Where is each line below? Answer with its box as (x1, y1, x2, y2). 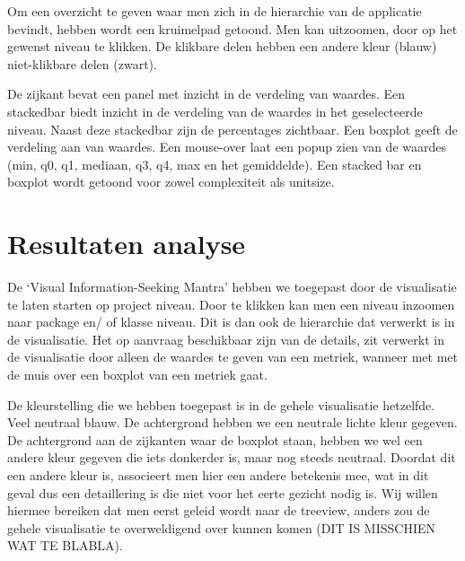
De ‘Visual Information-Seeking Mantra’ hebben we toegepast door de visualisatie (7, 277, 457, 296)
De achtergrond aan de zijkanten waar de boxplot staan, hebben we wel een (7, 430, 423, 449)
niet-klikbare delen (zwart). (7, 54, 157, 73)
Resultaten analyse (7, 225, 246, 262)
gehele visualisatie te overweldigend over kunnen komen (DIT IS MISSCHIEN (7, 518, 435, 537)
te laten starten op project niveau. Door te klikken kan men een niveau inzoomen (7, 294, 455, 313)
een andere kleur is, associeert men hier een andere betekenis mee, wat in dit (7, 466, 429, 484)
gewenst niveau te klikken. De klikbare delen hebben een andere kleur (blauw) (7, 37, 437, 56)
